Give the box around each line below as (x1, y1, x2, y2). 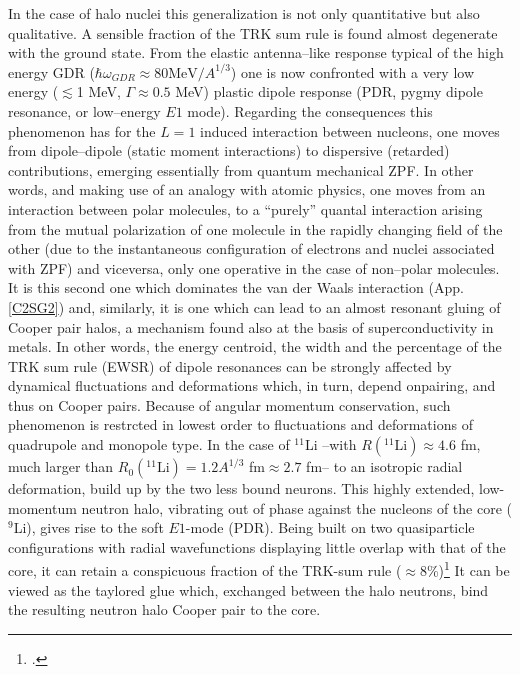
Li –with (304, 434, 357, 455)
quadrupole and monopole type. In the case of (8, 434, 290, 455)
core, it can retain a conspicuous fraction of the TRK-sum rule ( (8, 560, 402, 581)
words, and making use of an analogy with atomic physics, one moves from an (8, 179, 486, 200)
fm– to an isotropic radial (306, 456, 463, 477)
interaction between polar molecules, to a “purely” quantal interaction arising (8, 198, 483, 219)
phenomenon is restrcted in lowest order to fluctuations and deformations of (8, 414, 473, 435)
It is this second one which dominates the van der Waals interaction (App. (8, 277, 464, 298)
